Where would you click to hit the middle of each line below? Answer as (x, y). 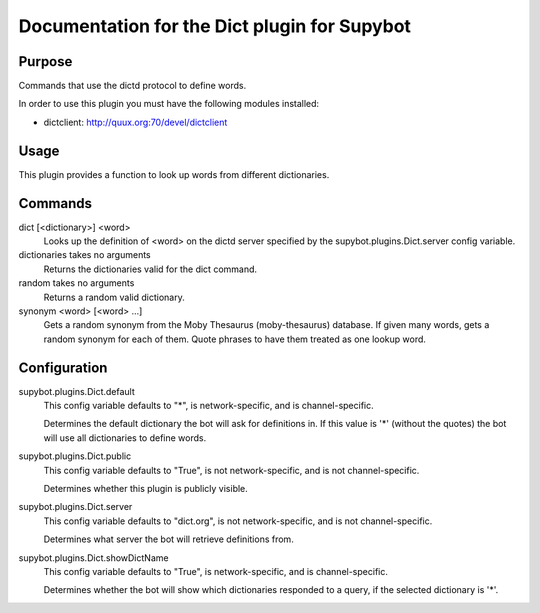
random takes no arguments (76, 283)
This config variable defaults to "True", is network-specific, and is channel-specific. (216, 571)
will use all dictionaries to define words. (125, 437)
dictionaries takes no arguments (85, 255)
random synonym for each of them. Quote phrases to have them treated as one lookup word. (235, 339)
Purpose (45, 61)
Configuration (63, 367)
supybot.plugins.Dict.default (76, 391)
